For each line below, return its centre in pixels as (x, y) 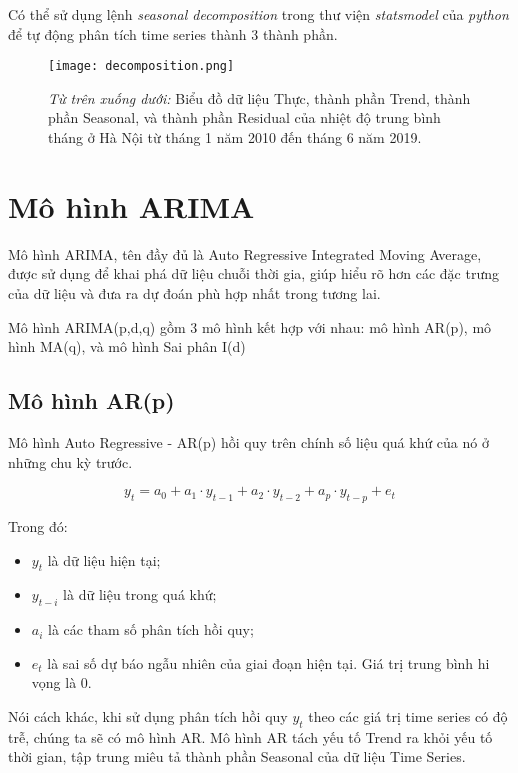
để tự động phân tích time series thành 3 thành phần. (173, 33)
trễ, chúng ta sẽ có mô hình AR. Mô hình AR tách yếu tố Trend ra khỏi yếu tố (250, 736)
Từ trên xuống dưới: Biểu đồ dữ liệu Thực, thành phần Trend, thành (259, 97)
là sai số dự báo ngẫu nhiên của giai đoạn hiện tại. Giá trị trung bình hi (268, 662)
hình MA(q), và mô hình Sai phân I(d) (127, 346)
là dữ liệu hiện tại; (104, 559)
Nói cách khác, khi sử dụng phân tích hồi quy (148, 715)
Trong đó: (38, 525)
